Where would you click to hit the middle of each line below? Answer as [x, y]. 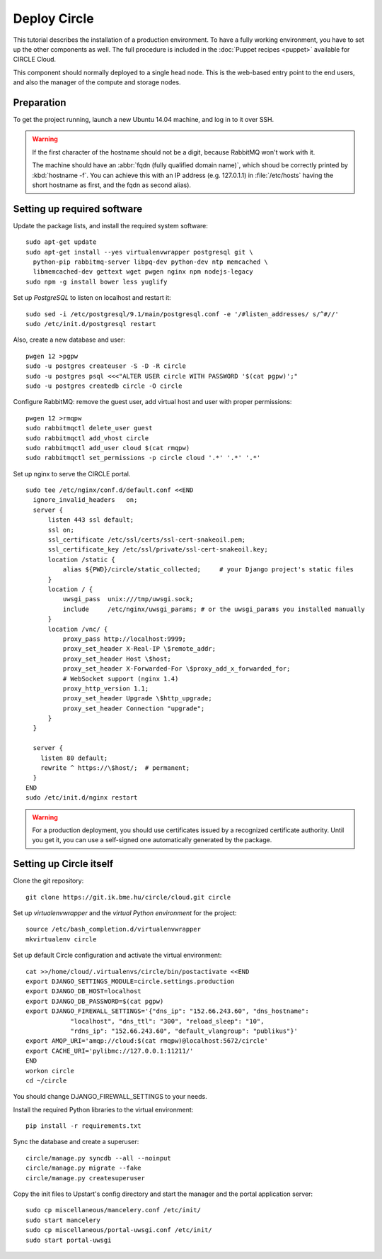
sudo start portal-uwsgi [69, 1240]
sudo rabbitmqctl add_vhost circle [87, 438]
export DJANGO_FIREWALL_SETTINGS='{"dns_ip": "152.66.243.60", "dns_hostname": [167, 1011]
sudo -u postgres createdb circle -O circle [104, 386]
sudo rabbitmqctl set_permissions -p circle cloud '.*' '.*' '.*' [143, 458]
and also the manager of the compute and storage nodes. [97, 82]
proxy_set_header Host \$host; [117, 659]
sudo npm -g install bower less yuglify [97, 281]
